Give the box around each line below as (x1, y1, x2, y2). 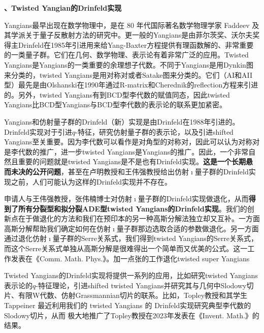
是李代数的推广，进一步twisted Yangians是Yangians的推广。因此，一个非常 (4, 146, 249, 157)
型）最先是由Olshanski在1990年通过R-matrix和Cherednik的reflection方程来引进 (4, 79, 258, 90)
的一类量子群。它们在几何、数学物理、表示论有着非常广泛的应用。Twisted (4, 49, 249, 60)
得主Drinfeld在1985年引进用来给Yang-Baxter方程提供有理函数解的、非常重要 (4, 39, 254, 50)
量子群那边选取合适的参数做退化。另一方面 (116, 223, 259, 233)
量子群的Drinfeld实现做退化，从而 (138, 193, 249, 204)
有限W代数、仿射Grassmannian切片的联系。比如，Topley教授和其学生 (18, 290, 248, 300)
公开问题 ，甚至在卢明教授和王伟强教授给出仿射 (32, 166, 189, 176)
